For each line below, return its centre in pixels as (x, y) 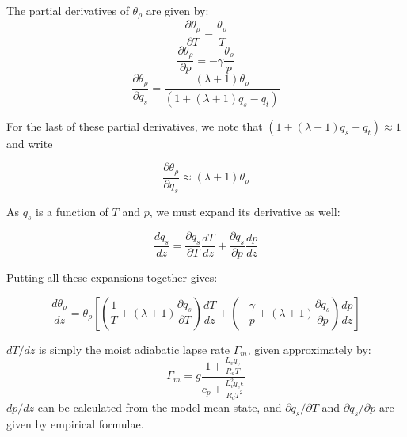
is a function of (72, 211)
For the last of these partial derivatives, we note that (135, 125)
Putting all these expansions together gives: (112, 277)
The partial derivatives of (68, 10)
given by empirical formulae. (75, 423)
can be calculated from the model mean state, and (160, 407)
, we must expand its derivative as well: (245, 211)
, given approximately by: (309, 349)
